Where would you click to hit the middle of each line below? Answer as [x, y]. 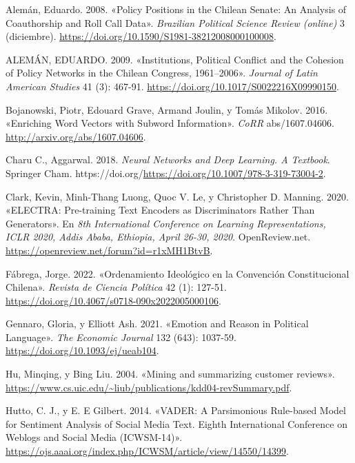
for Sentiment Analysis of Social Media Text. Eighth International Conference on [176, 423]
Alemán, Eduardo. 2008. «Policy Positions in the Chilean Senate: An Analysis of [176, 9]
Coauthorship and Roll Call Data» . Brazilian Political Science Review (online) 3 [175, 22]
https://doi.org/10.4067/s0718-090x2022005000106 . [113, 300]
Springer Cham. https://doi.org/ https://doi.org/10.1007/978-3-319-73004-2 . [166, 173]
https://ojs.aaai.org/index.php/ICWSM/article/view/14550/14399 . [147, 451]
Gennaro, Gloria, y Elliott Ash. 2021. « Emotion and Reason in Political [157, 323]
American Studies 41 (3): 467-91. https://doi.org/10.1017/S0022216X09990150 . [172, 86]
